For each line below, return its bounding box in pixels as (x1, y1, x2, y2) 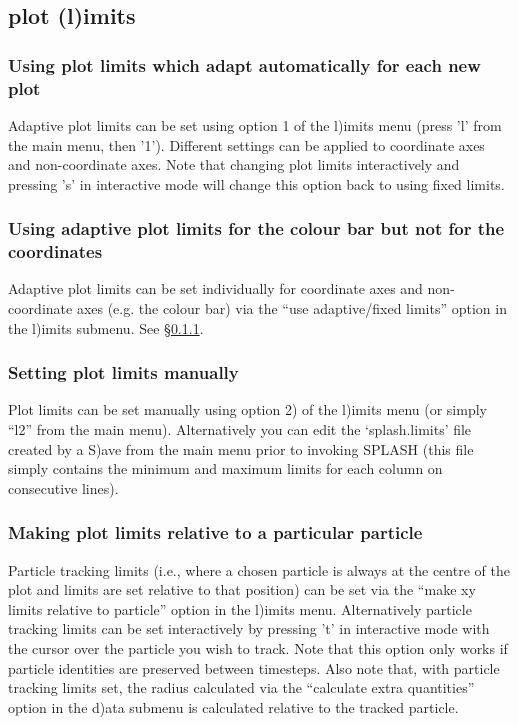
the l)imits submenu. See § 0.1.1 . (8, 317, 204, 338)
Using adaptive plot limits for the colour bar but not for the (8, 216, 505, 241)
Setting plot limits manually (8, 360, 239, 385)
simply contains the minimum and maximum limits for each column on (8, 458, 443, 479)
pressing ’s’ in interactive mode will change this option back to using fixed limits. (8, 173, 505, 194)
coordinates (8, 239, 103, 264)
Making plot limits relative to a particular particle (8, 520, 423, 545)
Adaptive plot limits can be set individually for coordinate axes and (8, 278, 423, 299)
